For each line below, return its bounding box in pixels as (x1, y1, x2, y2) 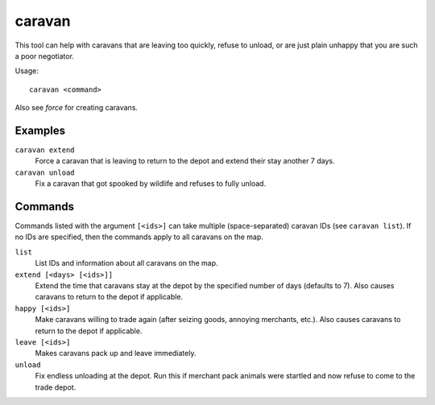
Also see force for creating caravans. (14, 103, 139, 113)
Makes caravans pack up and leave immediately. (35, 349, 197, 358)
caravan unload (14, 167, 76, 177)
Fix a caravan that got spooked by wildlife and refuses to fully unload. (35, 179, 266, 188)
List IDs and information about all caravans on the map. (35, 258, 218, 268)
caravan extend (14, 146, 76, 155)
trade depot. (35, 382, 77, 392)
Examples (14, 123, 66, 137)
